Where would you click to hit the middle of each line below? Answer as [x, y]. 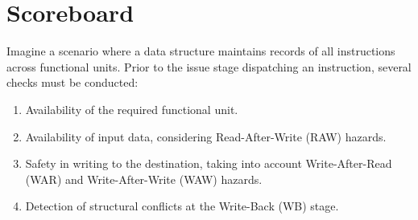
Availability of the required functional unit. [132, 109]
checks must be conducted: [72, 82]
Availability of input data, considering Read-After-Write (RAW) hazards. [206, 136]
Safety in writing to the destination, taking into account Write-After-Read [209, 163]
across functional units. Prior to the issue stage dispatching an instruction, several [209, 66]
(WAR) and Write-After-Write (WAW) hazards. [144, 179]
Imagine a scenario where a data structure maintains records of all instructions [201, 51]
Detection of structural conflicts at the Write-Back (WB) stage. [182, 206]
